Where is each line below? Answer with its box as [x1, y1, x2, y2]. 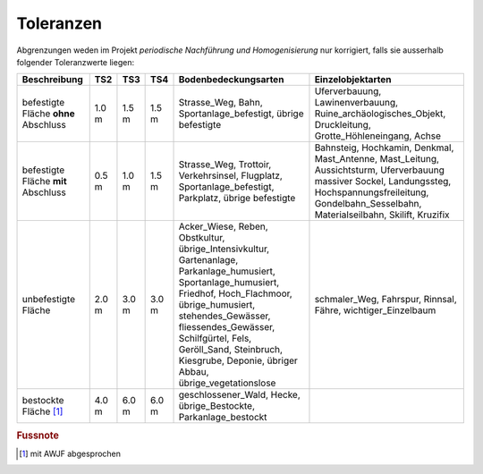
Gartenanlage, [178, 254, 239, 267]
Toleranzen [16, 13, 103, 33]
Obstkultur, [178, 232, 225, 244]
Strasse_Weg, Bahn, [178, 97, 263, 109]
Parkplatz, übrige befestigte [178, 192, 296, 205]
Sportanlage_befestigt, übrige [178, 107, 304, 120]
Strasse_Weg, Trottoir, [178, 158, 272, 171]
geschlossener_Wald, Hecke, [178, 389, 301, 402]
